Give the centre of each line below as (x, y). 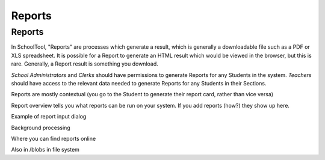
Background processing (41, 128)
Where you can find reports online (54, 138)
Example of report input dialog (49, 117)
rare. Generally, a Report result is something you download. (85, 64)
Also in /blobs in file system (45, 150)
